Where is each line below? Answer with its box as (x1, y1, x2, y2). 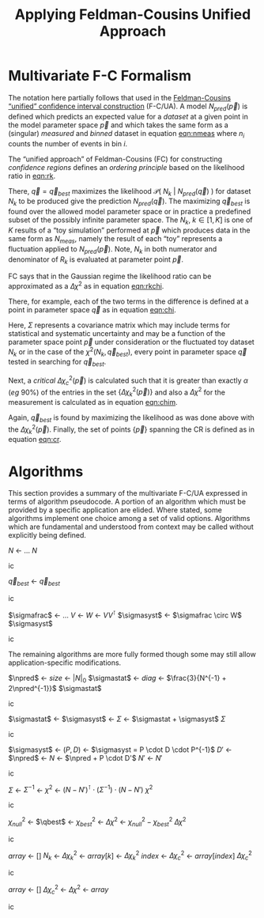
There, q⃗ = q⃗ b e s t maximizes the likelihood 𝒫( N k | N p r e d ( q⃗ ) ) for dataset (8, 186, 251, 198)
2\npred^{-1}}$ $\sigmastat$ (8, 683, 102, 693)
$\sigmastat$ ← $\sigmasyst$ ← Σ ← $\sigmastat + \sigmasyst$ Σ (8, 714, 226, 723)
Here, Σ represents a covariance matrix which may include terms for (8, 320, 231, 330)
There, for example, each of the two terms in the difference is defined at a (8, 297, 249, 306)
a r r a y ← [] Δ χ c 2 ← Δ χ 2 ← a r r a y (8, 883, 109, 896)
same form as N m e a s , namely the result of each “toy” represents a (8, 233, 223, 245)
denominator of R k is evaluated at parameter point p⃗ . (8, 255, 184, 266)
